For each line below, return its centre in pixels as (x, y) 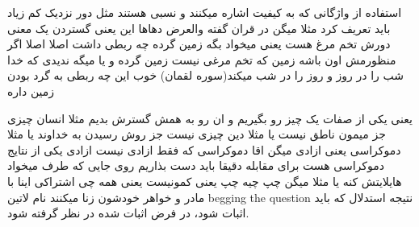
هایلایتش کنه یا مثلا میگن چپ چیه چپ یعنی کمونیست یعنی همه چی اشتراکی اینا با (205, 181)
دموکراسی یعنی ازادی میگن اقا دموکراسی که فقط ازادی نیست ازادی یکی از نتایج (204, 149)
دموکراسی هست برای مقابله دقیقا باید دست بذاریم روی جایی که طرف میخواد (196, 165)
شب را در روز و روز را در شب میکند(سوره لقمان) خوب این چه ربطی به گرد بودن (205, 75)
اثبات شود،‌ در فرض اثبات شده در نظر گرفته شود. (128, 213)
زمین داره (31, 91)
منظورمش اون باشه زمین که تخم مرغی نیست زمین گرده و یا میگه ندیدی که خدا (202, 59)
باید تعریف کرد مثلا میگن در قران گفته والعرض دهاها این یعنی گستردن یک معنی (199, 28)
